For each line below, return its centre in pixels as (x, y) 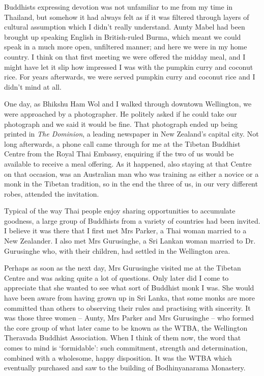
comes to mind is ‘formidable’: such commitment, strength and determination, (126, 347)
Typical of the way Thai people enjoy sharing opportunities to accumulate (120, 211)
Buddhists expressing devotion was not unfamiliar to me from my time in (119, 7)
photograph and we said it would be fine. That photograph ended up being (121, 124)
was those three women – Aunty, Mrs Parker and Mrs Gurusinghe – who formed (129, 318)
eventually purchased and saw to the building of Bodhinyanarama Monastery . (125, 368)
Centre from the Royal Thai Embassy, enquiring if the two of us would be (119, 154)
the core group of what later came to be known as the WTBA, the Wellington (126, 327)
